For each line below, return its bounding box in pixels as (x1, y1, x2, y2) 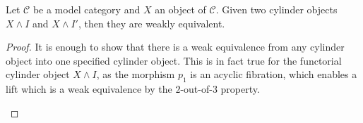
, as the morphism (96, 67, 175, 82)
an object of (155, 2, 206, 16)
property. (220, 82, 260, 96)
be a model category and (32, 2, 141, 16)
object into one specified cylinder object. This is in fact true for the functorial (6, 53, 342, 67)
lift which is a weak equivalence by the (6, 82, 172, 96)
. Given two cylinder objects (215, 2, 338, 16)
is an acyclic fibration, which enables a (190, 67, 357, 82)
